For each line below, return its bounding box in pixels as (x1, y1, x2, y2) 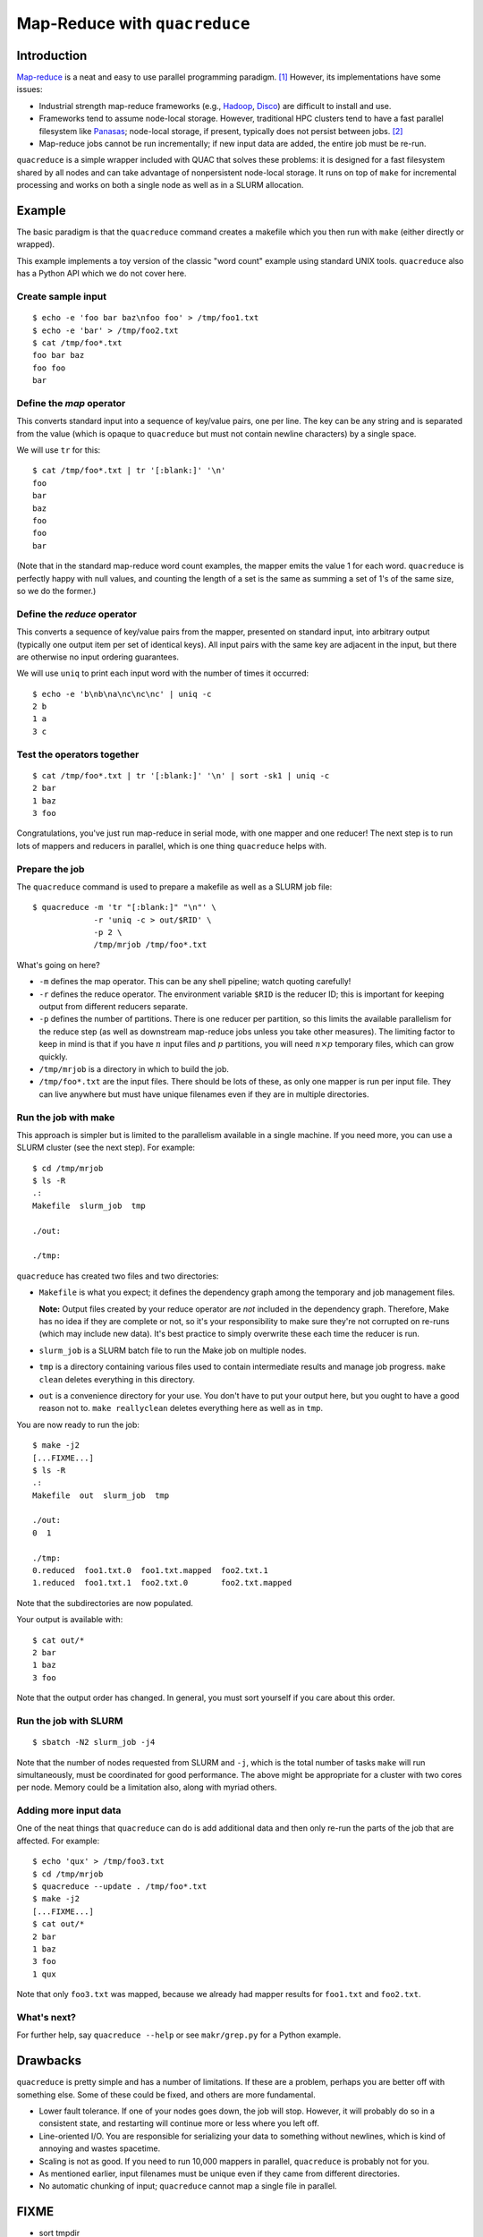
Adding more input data (16, 1804, 122, 1816)
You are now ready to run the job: (16, 1419, 140, 1430)
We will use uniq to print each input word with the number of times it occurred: (16, 668, 309, 679)
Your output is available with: (16, 1614, 123, 1625)
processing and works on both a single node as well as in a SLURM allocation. (16, 180, 304, 191)
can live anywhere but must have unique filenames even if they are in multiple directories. (38, 1088, 369, 1100)
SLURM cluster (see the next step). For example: (16, 1142, 196, 1153)
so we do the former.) (16, 586, 97, 596)
